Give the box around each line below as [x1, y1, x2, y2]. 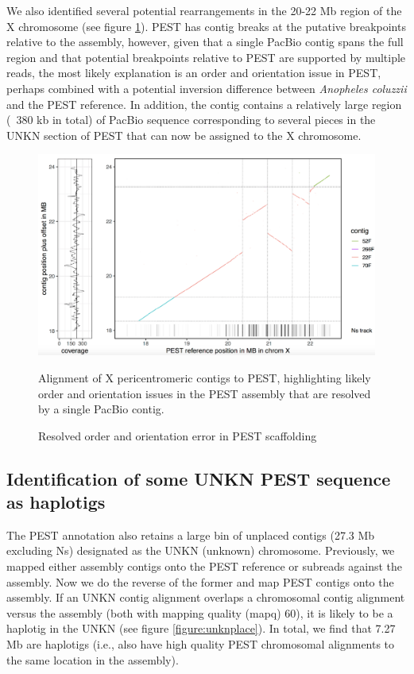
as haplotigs [6, 490, 106, 514]
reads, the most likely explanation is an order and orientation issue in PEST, [6, 64, 381, 81]
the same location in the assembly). [6, 651, 179, 668]
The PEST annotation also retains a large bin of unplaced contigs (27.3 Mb [6, 526, 375, 543]
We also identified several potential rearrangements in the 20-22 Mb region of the [6, 2, 402, 18]
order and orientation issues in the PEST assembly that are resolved [38, 385, 371, 401]
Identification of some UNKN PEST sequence [6, 466, 391, 490]
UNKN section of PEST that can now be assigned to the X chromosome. [6, 126, 362, 143]
